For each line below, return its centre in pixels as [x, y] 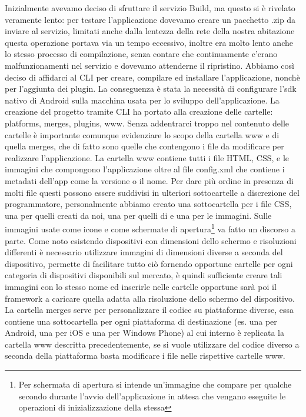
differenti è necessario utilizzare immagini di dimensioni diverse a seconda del [144, 252]
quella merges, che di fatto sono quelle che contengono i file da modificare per [144, 146]
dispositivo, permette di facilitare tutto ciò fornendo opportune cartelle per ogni [149, 263]
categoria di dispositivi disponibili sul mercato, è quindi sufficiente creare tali [144, 275]
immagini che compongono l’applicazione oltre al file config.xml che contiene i [145, 169]
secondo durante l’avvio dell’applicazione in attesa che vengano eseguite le [152, 396]
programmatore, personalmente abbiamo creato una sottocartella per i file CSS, [148, 204]
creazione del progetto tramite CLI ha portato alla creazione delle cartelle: [139, 111]
